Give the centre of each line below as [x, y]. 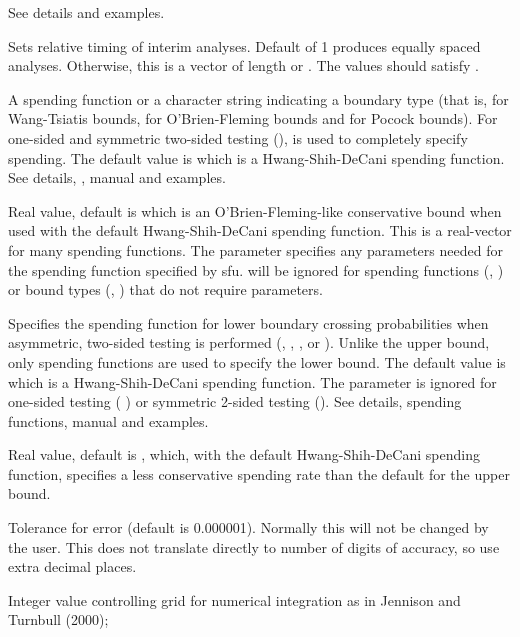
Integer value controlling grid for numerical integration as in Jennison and [234, 599]
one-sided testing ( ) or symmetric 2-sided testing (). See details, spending [235, 401]
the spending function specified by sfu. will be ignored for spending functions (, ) [256, 269]
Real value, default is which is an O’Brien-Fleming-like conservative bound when [255, 210]
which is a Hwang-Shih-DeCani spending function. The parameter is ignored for [252, 381]
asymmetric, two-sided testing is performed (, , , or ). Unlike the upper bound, [249, 342]
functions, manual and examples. [108, 420]
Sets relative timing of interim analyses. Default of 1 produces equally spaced [244, 45]
